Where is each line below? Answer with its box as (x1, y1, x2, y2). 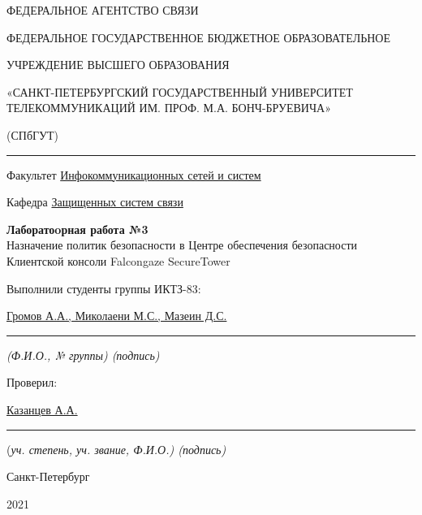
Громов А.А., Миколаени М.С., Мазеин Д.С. (6, 307, 227, 324)
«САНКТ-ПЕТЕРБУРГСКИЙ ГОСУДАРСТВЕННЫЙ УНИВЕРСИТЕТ (6, 83, 353, 100)
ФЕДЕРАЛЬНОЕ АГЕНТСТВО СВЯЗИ (6, 2, 199, 18)
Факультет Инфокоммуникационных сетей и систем (6, 166, 261, 183)
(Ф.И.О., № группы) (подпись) (6, 346, 160, 363)
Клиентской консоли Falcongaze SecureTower (6, 252, 230, 269)
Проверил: (6, 374, 58, 391)
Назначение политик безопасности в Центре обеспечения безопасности (6, 236, 358, 253)
